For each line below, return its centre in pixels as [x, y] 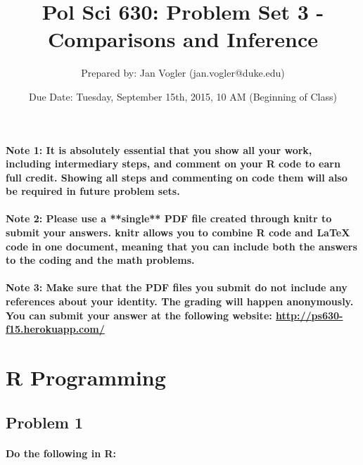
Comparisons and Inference [183, 39]
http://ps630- [310, 315]
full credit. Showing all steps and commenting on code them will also [177, 177]
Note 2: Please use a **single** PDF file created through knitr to [169, 218]
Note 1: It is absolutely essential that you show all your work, [159, 149]
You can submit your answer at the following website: [139, 315]
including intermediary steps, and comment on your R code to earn [173, 164]
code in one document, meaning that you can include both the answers [181, 246]
